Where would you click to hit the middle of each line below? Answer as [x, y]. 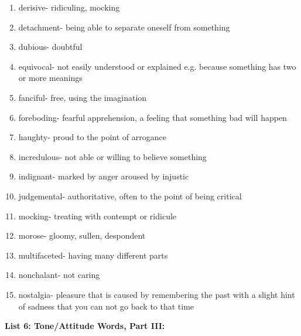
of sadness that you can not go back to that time [106, 306]
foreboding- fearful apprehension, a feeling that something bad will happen [153, 117]
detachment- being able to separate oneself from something [124, 27]
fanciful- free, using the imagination [83, 97]
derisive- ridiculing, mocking [69, 7]
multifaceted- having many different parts [93, 255]
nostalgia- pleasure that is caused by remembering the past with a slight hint [157, 294]
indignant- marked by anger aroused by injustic [104, 176]
